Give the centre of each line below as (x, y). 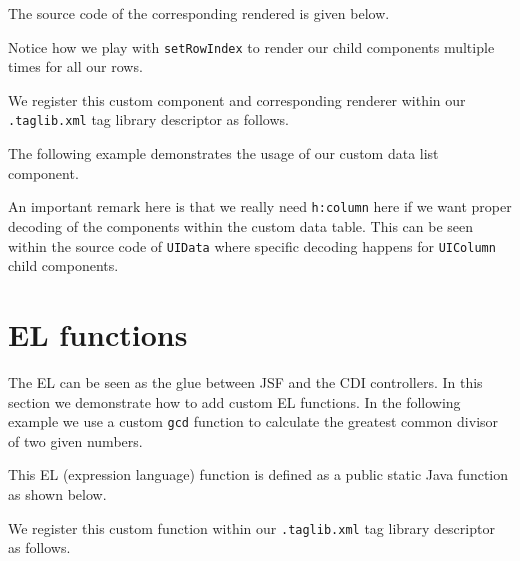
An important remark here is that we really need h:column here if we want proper (260, 206)
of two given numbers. (75, 440)
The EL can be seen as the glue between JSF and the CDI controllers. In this (245, 381)
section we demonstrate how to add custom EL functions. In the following (234, 401)
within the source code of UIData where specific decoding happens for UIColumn (252, 245)
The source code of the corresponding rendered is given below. (199, 13)
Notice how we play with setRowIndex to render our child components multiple (251, 46)
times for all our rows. (75, 66)
